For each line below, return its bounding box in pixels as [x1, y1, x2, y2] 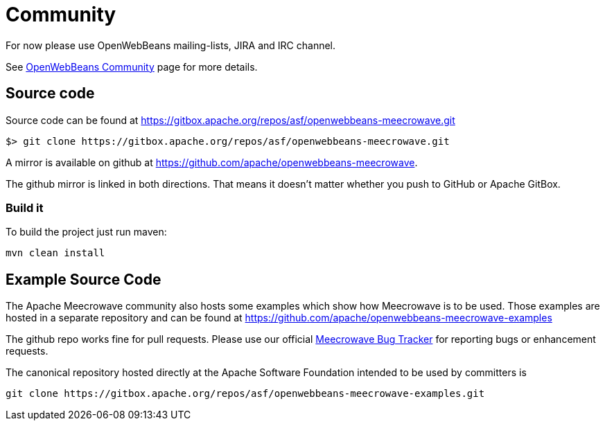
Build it [6, 200, 44, 215]
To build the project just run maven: [6, 226, 167, 238]
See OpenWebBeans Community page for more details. [6, 60, 258, 73]
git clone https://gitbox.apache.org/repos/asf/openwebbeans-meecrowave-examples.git [6, 388, 485, 400]
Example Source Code [6, 270, 161, 288]
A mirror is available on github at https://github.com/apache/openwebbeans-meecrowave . [6, 156, 418, 168]
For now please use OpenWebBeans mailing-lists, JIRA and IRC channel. [6, 39, 336, 51]
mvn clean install [6, 247, 105, 259]
